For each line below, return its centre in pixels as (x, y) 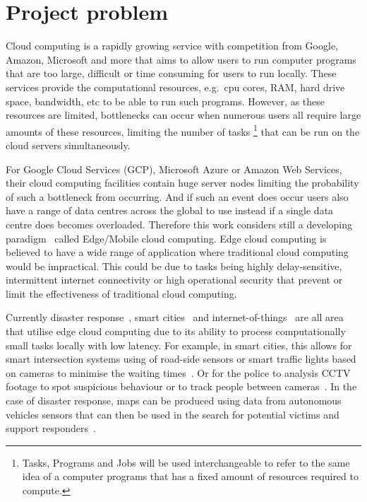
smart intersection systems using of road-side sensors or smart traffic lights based (181, 359)
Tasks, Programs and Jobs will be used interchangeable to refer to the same (186, 462)
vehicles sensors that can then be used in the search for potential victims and (173, 414)
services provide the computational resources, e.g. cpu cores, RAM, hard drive (175, 87)
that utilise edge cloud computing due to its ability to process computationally (176, 331)
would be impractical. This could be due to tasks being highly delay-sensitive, (174, 265)
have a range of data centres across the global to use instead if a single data (170, 210)
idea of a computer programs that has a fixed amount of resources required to (190, 476)
